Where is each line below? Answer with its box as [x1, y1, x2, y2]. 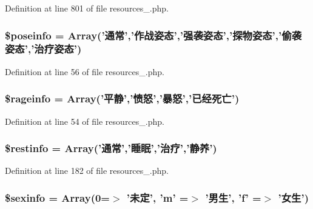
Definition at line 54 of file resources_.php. [5, 114, 164, 127]
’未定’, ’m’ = [126, 190, 189, 205]
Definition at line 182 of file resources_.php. [5, 164, 169, 177]
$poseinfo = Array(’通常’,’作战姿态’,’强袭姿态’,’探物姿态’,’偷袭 [5, 27, 301, 42]
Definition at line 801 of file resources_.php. [5, 2, 169, 14]
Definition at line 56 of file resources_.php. [5, 65, 164, 78]
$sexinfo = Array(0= [5, 190, 110, 205]
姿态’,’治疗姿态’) [5, 41, 82, 56]
